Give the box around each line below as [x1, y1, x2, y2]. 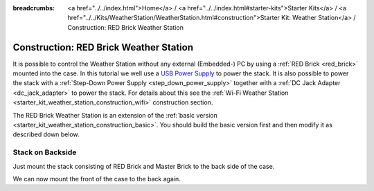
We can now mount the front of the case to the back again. [12, 174, 181, 183]
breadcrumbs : [12, 4, 55, 12]
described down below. [12, 130, 80, 138]
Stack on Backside [12, 147, 77, 157]
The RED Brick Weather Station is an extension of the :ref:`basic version [12, 111, 218, 119]
